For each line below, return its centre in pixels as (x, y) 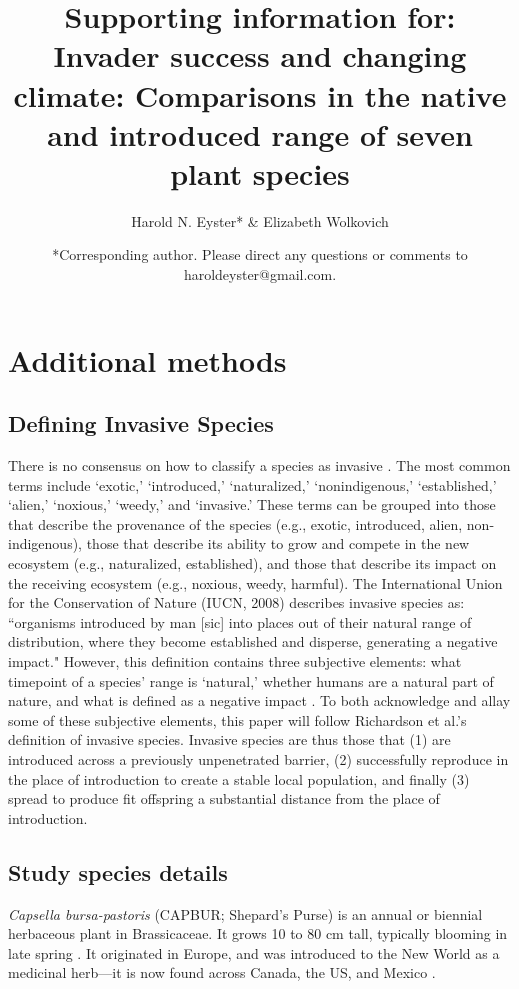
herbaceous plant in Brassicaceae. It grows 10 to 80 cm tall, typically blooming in (258, 933)
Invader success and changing (260, 55)
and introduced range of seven (260, 133)
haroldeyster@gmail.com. (260, 274)
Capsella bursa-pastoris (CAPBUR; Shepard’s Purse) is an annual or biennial (245, 913)
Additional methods (147, 359)
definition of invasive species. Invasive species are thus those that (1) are (229, 739)
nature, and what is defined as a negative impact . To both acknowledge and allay (259, 700)
